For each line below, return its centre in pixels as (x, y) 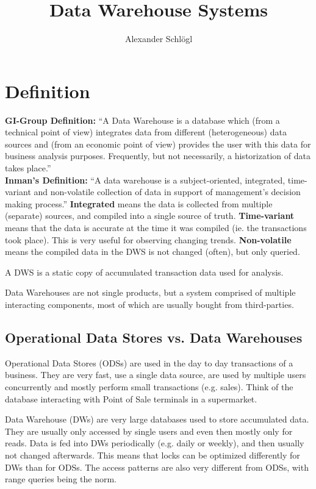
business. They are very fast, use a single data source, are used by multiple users (156, 375)
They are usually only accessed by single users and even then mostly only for (149, 431)
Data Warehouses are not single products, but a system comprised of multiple (150, 292)
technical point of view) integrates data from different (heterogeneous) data (146, 132)
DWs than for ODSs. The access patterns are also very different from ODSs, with (157, 467)
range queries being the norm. (61, 479)
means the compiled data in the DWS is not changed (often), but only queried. (153, 252)
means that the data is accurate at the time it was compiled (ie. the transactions (156, 227)
